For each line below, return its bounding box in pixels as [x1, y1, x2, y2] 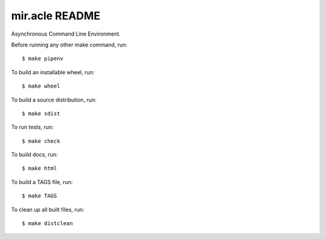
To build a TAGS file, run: [11, 178, 73, 185]
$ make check [22, 138, 60, 144]
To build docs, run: [11, 151, 58, 158]
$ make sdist [22, 110, 60, 117]
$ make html [22, 165, 57, 172]
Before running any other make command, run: [11, 41, 128, 48]
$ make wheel [22, 83, 60, 90]
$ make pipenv [22, 55, 63, 62]
